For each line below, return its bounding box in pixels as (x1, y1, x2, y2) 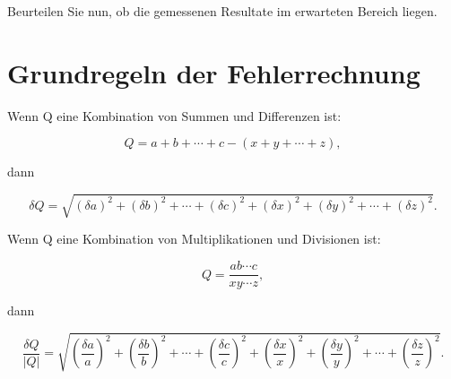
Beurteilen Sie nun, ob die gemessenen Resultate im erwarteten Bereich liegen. (7, 2, 438, 20)
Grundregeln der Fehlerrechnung (7, 54, 421, 90)
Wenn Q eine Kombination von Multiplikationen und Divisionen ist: (7, 229, 381, 248)
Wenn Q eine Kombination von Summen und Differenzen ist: (7, 106, 342, 125)
